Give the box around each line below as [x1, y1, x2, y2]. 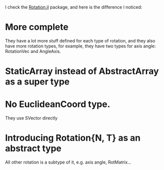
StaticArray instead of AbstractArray [5, 66, 159, 77]
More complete [5, 22, 69, 33]
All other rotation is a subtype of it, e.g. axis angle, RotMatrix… [5, 159, 131, 165]
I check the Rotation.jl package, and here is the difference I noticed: [5, 4, 142, 10]
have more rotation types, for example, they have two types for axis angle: [5, 43, 156, 49]
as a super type [5, 76, 70, 87]
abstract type [5, 143, 62, 154]
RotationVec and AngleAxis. [5, 48, 62, 54]
